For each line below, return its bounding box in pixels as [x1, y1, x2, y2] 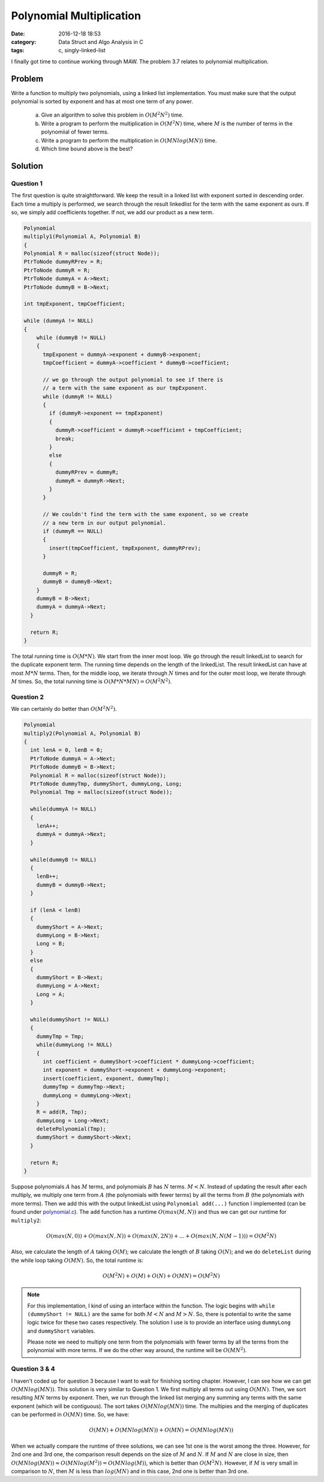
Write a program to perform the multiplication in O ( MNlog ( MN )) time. [41, 137, 217, 144]
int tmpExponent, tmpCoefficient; [23, 301, 125, 307]
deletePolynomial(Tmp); [36, 1125, 106, 1133]
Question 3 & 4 [11, 1365, 55, 1373]
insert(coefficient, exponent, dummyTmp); [43, 1075, 170, 1082]
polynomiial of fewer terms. [41, 128, 109, 135]
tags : [11, 47, 25, 54]
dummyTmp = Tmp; [36, 1033, 84, 1040]
